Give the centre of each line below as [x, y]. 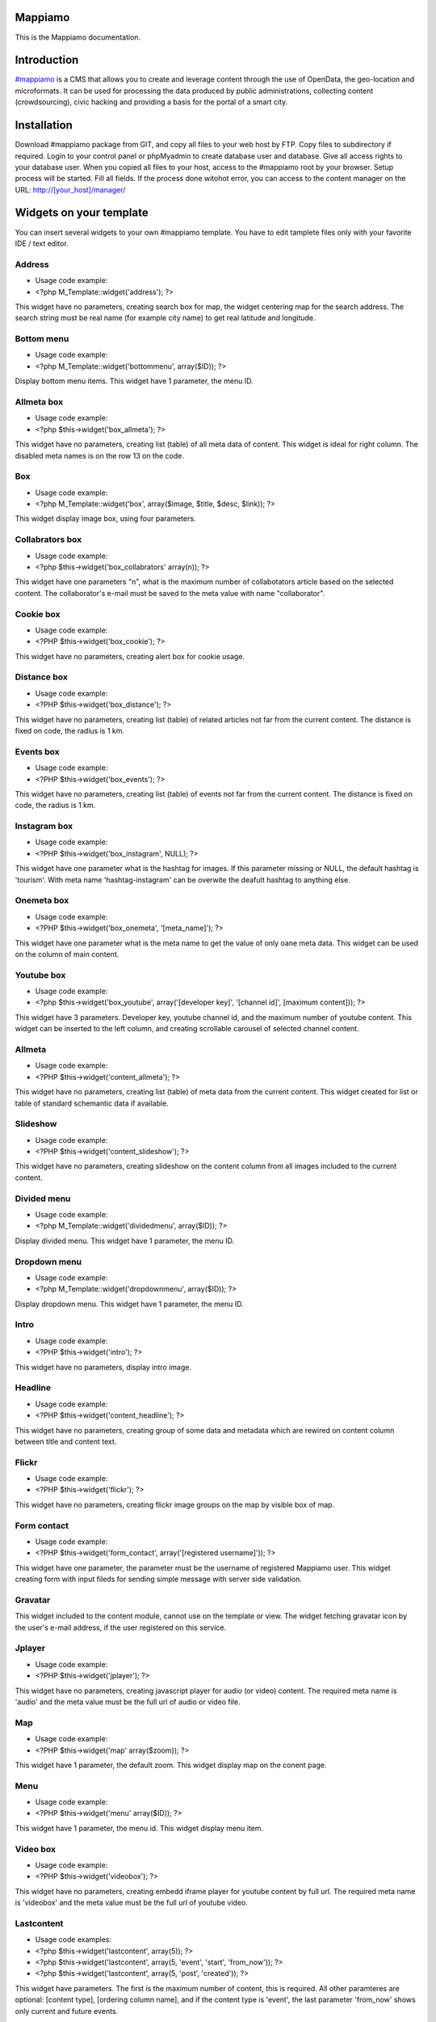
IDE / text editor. [42, 243]
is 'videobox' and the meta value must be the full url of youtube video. [131, 1903]
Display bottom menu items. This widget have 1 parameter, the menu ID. [134, 381]
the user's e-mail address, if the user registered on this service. [121, 1627]
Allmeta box [39, 402]
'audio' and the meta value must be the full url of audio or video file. [128, 1702]
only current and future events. [67, 2011]
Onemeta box [42, 900]
